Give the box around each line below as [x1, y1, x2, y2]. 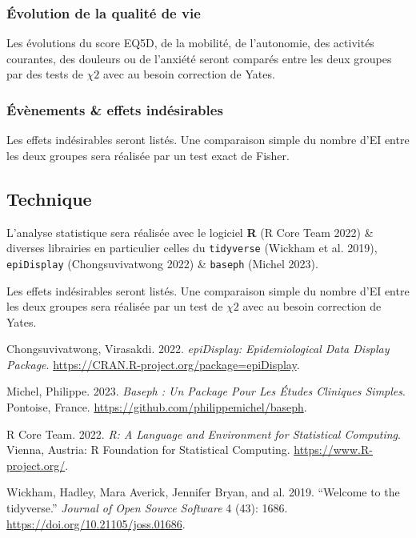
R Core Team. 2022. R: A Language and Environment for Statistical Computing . [6, 425, 401, 442]
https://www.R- [294, 441, 373, 458]
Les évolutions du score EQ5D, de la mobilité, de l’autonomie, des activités [6, 34, 374, 51]
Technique [6, 186, 92, 211]
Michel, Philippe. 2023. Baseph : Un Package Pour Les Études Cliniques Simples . [6, 383, 406, 399]
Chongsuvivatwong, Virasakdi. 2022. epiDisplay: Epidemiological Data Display [6, 340, 390, 357]
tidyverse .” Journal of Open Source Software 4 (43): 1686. [6, 500, 288, 516]
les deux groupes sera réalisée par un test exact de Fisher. [6, 147, 290, 163]
